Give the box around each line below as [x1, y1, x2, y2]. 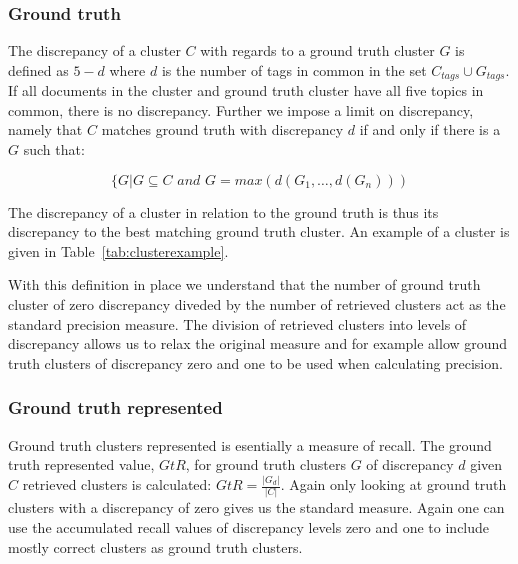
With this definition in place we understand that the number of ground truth [8, 274, 481, 295]
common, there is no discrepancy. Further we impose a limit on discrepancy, [8, 99, 474, 120]
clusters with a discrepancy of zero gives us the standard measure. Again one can [8, 497, 505, 518]
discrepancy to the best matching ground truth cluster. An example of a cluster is [8, 221, 510, 242]
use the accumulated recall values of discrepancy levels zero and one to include [8, 517, 490, 538]
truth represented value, [8, 454, 155, 475]
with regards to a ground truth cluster [200, 40, 435, 61]
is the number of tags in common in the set [161, 59, 427, 80]
